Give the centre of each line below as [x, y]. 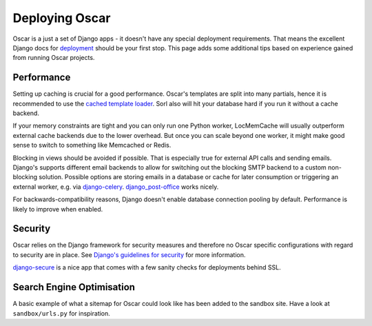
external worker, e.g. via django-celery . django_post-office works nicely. [116, 187]
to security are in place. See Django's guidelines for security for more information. [129, 254]
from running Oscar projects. [54, 58]
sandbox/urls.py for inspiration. [61, 313]
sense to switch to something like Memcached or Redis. [92, 145]
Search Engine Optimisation [74, 287]
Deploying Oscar [62, 18]
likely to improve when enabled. [58, 209]
